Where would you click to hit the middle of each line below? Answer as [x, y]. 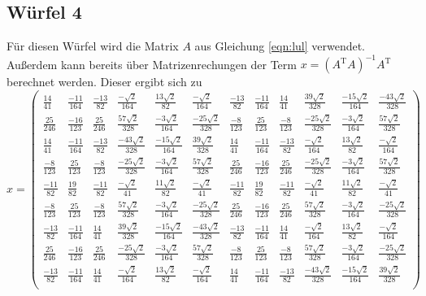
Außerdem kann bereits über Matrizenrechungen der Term [152, 64]
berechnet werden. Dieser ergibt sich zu [104, 82]
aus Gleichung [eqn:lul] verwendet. [280, 46]
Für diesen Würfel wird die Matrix [93, 46]
